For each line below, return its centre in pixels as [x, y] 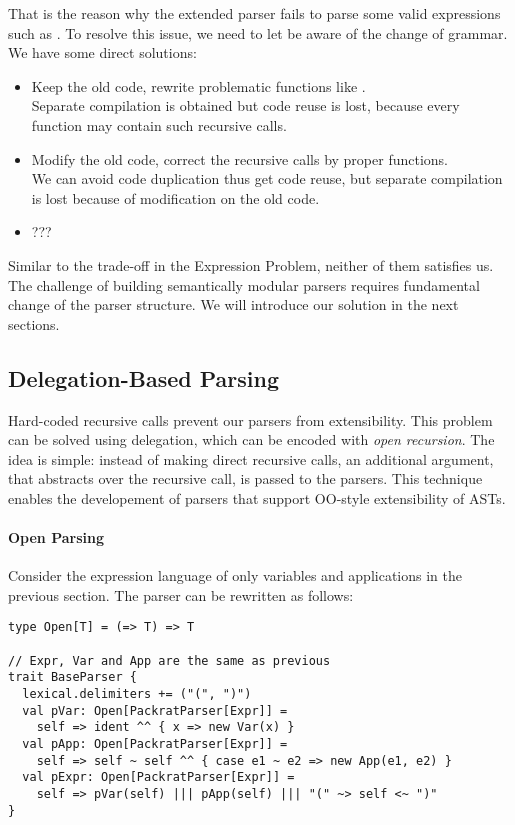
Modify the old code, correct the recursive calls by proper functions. [240, 158]
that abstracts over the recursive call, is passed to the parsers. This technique [245, 478]
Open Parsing [56, 537]
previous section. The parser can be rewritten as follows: [181, 594]
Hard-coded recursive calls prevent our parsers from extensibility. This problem [250, 419]
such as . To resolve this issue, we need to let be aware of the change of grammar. [258, 32]
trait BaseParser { [72, 677]
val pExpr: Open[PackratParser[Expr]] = [158, 777]
